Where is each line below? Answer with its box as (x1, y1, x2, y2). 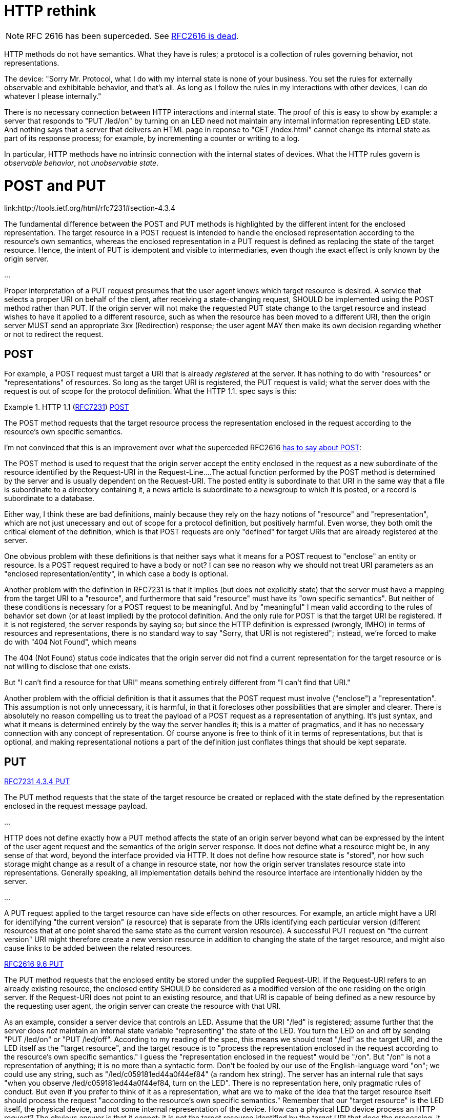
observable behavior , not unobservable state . (4, 158, 159, 167)
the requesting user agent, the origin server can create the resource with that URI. (4, 1001, 281, 1010)
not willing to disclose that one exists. (4, 662, 131, 671)
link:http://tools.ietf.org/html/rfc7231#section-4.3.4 (4, 204, 175, 213)
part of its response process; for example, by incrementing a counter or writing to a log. (4, 133, 300, 143)
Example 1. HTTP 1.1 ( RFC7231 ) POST (4, 403, 129, 412)
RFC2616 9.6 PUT (4, 959, 64, 968)
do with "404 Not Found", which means (4, 637, 137, 647)
